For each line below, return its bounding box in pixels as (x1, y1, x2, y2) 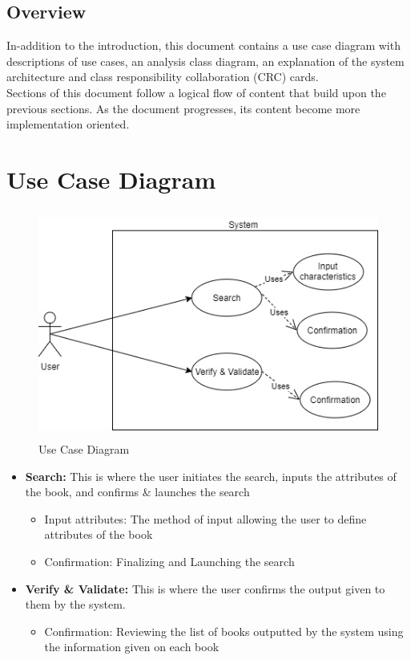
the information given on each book (44, 638, 220, 655)
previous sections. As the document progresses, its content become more (6, 100, 361, 116)
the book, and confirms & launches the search (25, 483, 250, 500)
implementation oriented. (6, 116, 130, 132)
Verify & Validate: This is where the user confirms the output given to (25, 580, 385, 597)
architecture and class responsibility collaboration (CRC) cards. (6, 68, 319, 85)
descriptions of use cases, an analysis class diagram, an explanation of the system (6, 52, 405, 69)
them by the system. (25, 596, 126, 613)
